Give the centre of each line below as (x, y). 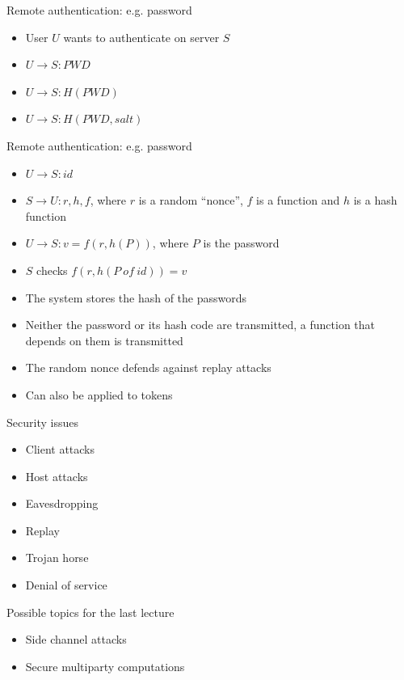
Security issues (42, 422)
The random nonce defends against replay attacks (148, 367)
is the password (241, 243)
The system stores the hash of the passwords (136, 297)
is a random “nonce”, (191, 200)
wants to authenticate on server (141, 37)
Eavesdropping (62, 503)
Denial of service (66, 585)
